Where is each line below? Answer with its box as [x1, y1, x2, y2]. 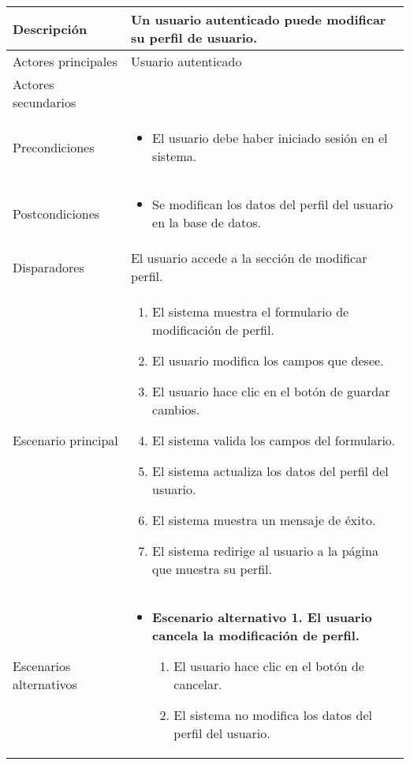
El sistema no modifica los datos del [173, 706, 372, 724]
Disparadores [13, 257, 84, 276]
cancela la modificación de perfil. [152, 626, 360, 644]
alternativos [13, 675, 77, 693]
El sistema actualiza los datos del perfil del [152, 462, 389, 480]
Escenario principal [13, 431, 118, 449]
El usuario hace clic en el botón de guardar [152, 382, 390, 400]
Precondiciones [13, 137, 95, 156]
